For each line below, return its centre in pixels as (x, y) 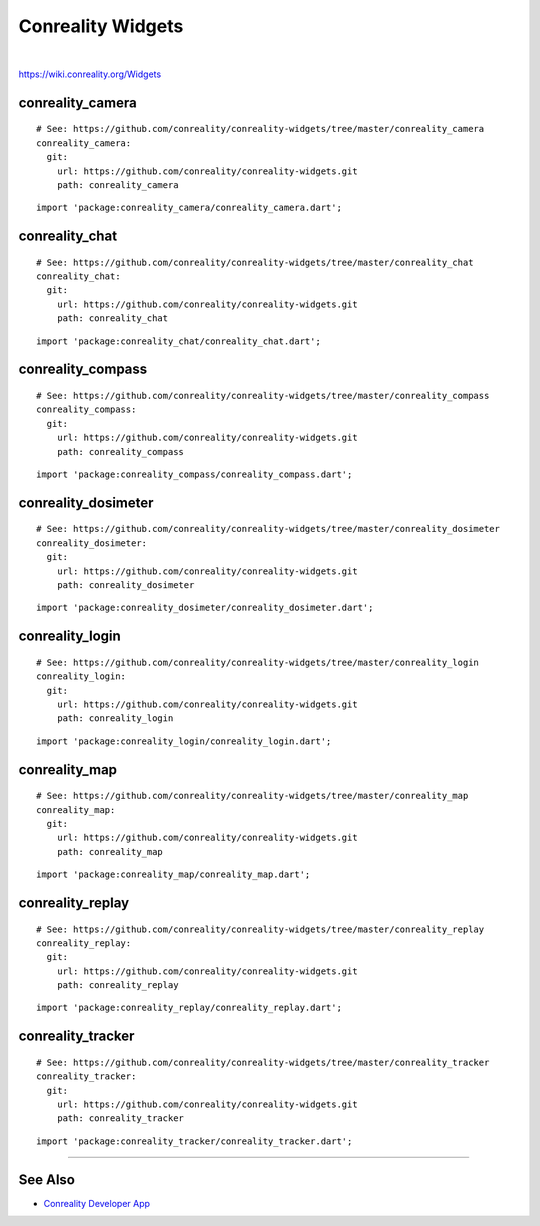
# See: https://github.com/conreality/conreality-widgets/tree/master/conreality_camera (260, 129)
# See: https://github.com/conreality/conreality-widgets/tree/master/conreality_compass (263, 396)
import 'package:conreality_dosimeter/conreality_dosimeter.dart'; (205, 608)
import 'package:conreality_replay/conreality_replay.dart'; (189, 1008)
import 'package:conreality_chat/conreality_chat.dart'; (179, 341)
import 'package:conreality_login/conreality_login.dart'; (184, 741)
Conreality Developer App (96, 1203)
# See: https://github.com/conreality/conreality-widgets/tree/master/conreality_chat (255, 262)
